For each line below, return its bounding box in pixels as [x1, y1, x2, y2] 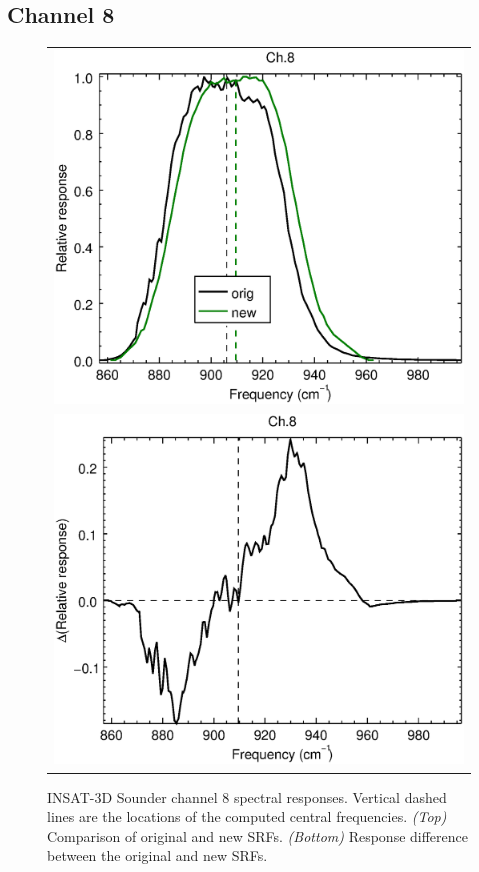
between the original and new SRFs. [47, 845, 268, 866]
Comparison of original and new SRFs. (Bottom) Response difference [47, 825, 468, 846]
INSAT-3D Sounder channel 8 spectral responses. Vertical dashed [47, 786, 447, 807]
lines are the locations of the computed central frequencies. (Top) [47, 806, 447, 827]
